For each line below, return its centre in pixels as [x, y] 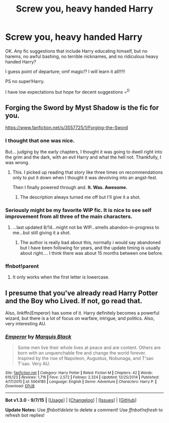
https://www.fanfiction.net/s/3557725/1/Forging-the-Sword [67, 128]
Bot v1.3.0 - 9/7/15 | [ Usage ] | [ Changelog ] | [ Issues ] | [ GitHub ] [71, 400]
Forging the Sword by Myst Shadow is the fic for [82, 108]
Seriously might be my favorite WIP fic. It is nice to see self [78, 210]
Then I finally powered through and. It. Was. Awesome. [70, 187]
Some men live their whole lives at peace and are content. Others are [89, 347]
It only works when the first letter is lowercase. [61, 277]
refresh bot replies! [25, 415]
